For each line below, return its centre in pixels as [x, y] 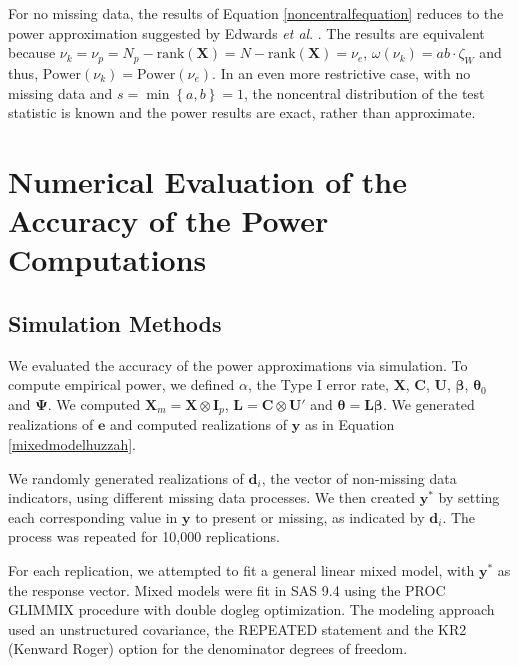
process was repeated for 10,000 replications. [144, 536]
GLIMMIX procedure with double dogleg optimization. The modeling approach [251, 609]
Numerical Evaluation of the [207, 180]
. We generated [428, 403]
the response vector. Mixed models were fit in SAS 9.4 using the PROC [227, 589]
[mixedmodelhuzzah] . [72, 443]
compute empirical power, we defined [121, 384]
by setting [469, 497]
